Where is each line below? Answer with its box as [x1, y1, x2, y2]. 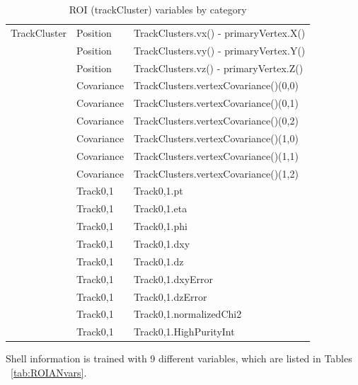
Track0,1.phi [134, 219, 187, 234]
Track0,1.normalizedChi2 [134, 306, 242, 321]
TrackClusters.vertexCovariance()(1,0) [134, 130, 299, 145]
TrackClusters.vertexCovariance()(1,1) [134, 148, 299, 163]
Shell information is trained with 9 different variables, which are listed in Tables [6, 351, 352, 366]
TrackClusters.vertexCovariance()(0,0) [134, 78, 299, 93]
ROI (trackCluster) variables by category [69, 2, 247, 16]
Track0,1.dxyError [134, 271, 214, 286]
